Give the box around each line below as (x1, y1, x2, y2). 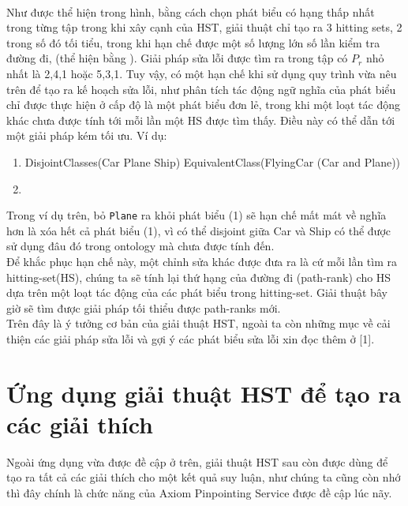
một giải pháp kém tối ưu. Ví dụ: (6, 127, 167, 144)
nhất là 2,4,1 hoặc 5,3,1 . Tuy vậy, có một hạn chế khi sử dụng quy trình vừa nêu (6, 65, 397, 81)
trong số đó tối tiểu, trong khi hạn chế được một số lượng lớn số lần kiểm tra (6, 34, 380, 51)
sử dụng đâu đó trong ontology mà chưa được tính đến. (6, 238, 275, 254)
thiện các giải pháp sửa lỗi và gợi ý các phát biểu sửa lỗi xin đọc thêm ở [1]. (6, 330, 375, 347)
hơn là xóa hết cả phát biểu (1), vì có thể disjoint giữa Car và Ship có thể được (6, 222, 391, 238)
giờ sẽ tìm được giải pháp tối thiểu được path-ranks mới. (6, 299, 281, 316)
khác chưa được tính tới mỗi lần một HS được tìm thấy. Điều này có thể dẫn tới (6, 111, 395, 128)
